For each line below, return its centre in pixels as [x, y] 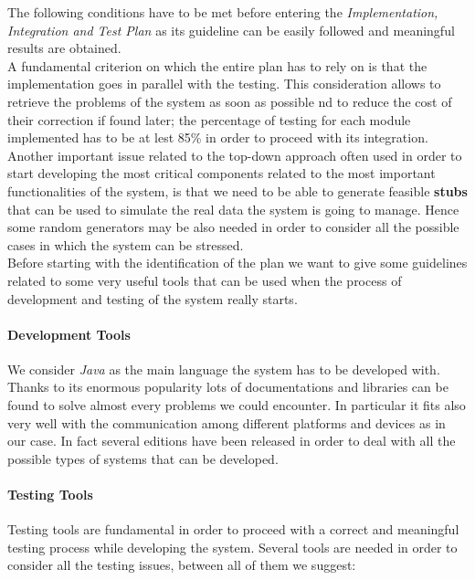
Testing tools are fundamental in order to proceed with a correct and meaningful [233, 529]
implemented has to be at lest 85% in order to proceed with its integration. [218, 137]
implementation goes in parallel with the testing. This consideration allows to [224, 84]
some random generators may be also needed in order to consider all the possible [233, 227]
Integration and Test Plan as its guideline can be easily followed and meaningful [231, 30]
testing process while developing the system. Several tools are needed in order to [232, 547]
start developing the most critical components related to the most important [222, 173]
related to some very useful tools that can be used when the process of [205, 280]
